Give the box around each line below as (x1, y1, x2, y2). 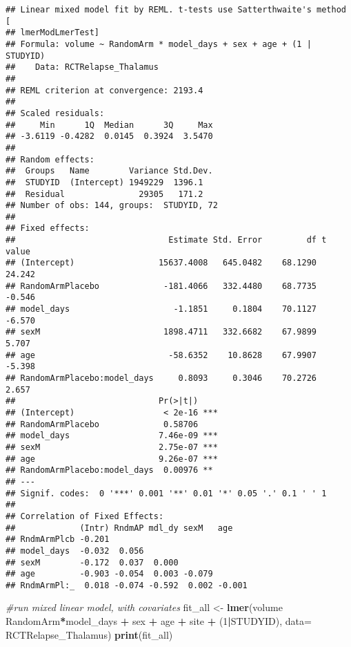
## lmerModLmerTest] (6, 28, 100, 38)
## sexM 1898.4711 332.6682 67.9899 (6, 327, 317, 337)
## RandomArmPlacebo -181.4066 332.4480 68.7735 (6, 281, 317, 291)
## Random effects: (6, 154, 94, 165)
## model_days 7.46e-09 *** (6, 431, 218, 441)
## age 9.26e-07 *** (6, 453, 218, 464)
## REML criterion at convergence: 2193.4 (6, 85, 203, 95)
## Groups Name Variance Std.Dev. (6, 166, 213, 176)
